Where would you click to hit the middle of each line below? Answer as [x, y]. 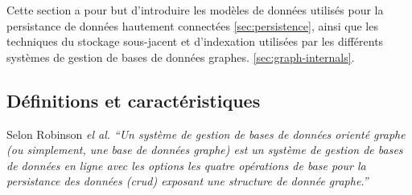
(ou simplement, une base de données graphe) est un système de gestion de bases [205, 150]
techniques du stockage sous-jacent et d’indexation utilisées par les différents [195, 41]
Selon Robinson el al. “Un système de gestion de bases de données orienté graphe [206, 134]
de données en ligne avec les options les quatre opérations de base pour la [186, 165]
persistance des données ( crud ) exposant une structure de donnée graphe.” [187, 181]
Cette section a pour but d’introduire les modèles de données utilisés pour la [195, 10]
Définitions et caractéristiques [134, 100]
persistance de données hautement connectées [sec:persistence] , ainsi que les [192, 25]
